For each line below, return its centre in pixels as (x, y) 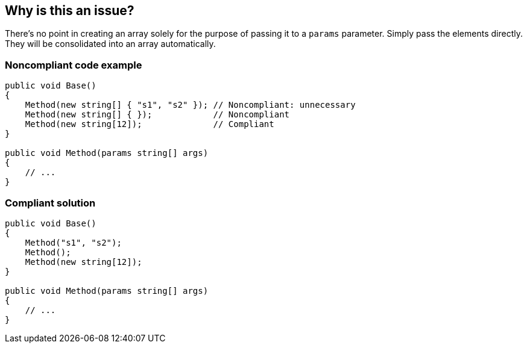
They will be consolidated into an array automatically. (110, 44)
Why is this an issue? (70, 11)
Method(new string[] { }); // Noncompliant (157, 115)
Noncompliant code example (74, 65)
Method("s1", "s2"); (73, 242)
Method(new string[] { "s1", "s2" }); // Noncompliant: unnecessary (190, 105)
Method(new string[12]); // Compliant (150, 124)
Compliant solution (50, 203)
